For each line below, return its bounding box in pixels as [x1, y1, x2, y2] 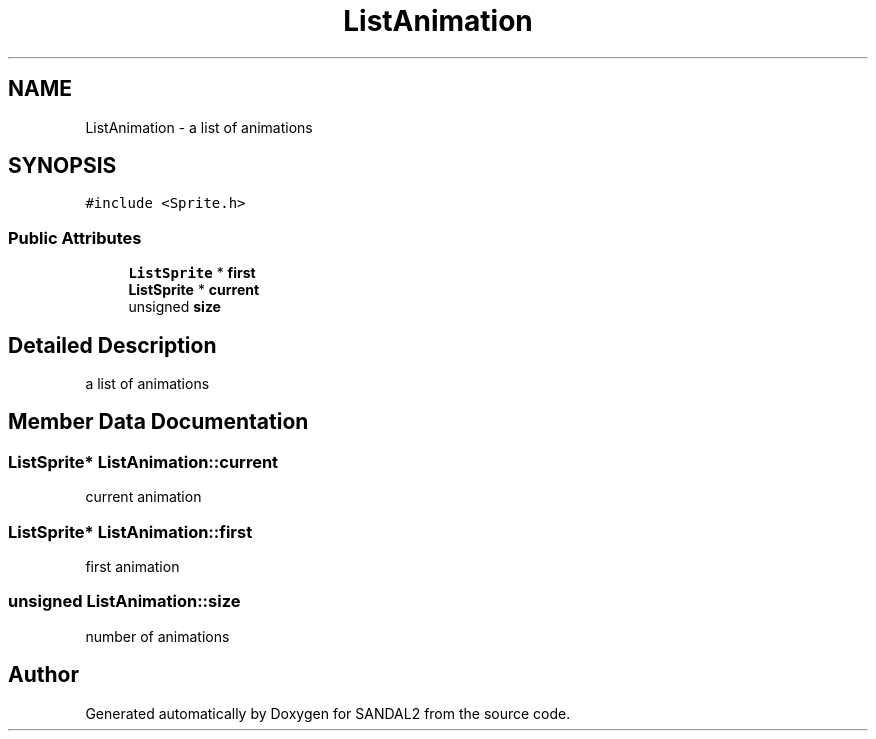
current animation [85, 488, 202, 506]
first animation [85, 558, 180, 575]
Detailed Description [8, 332, 217, 358]
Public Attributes [8, 227, 142, 248]
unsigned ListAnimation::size [8, 591, 241, 612]
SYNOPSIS [8, 153, 117, 179]
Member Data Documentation [8, 409, 309, 435]
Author [8, 662, 79, 688]
